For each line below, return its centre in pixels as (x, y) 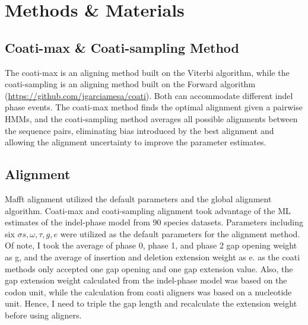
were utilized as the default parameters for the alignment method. (180, 233)
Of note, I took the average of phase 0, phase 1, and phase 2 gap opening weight (151, 245)
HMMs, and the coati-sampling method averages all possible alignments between (151, 118)
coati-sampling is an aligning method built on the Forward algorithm (130, 84)
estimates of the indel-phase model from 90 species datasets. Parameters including (154, 222)
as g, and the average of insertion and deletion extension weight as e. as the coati (153, 257)
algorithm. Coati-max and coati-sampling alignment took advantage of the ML (148, 210)
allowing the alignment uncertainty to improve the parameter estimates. (136, 142)
